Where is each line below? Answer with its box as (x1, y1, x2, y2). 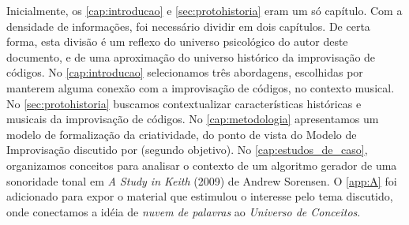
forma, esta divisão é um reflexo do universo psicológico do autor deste (6, 33, 348, 50)
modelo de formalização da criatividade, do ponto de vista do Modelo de (6, 126, 357, 142)
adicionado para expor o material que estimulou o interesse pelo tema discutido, (6, 188, 393, 204)
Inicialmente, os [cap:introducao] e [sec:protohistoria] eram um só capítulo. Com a (6, 2, 403, 18)
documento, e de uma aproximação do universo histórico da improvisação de (6, 48, 376, 65)
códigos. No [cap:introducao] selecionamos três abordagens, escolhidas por (6, 64, 363, 81)
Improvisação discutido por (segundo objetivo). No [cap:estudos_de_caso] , (6, 141, 368, 158)
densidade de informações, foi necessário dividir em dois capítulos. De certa (6, 17, 370, 34)
